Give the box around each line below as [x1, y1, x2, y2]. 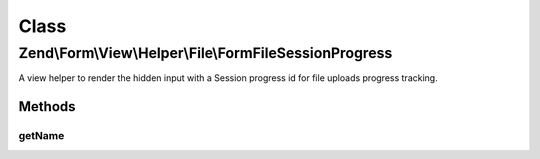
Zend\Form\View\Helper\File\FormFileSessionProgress [18, 44, 393, 62]
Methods [18, 98, 76, 115]
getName [18, 129, 65, 143]
